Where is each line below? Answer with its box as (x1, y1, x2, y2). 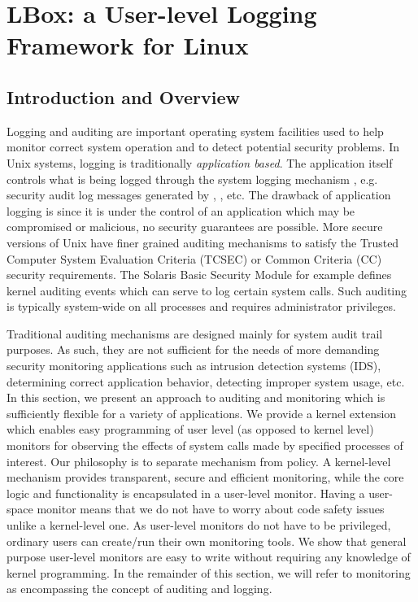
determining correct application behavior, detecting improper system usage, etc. (7, 373, 405, 390)
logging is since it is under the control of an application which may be (7, 202, 355, 219)
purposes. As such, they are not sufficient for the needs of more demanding (7, 341, 380, 358)
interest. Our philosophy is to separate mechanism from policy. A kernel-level (7, 452, 391, 469)
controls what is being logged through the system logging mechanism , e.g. (7, 170, 378, 187)
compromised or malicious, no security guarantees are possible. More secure (7, 218, 383, 235)
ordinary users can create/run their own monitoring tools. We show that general (7, 532, 407, 549)
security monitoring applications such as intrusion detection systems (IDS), (7, 357, 381, 374)
